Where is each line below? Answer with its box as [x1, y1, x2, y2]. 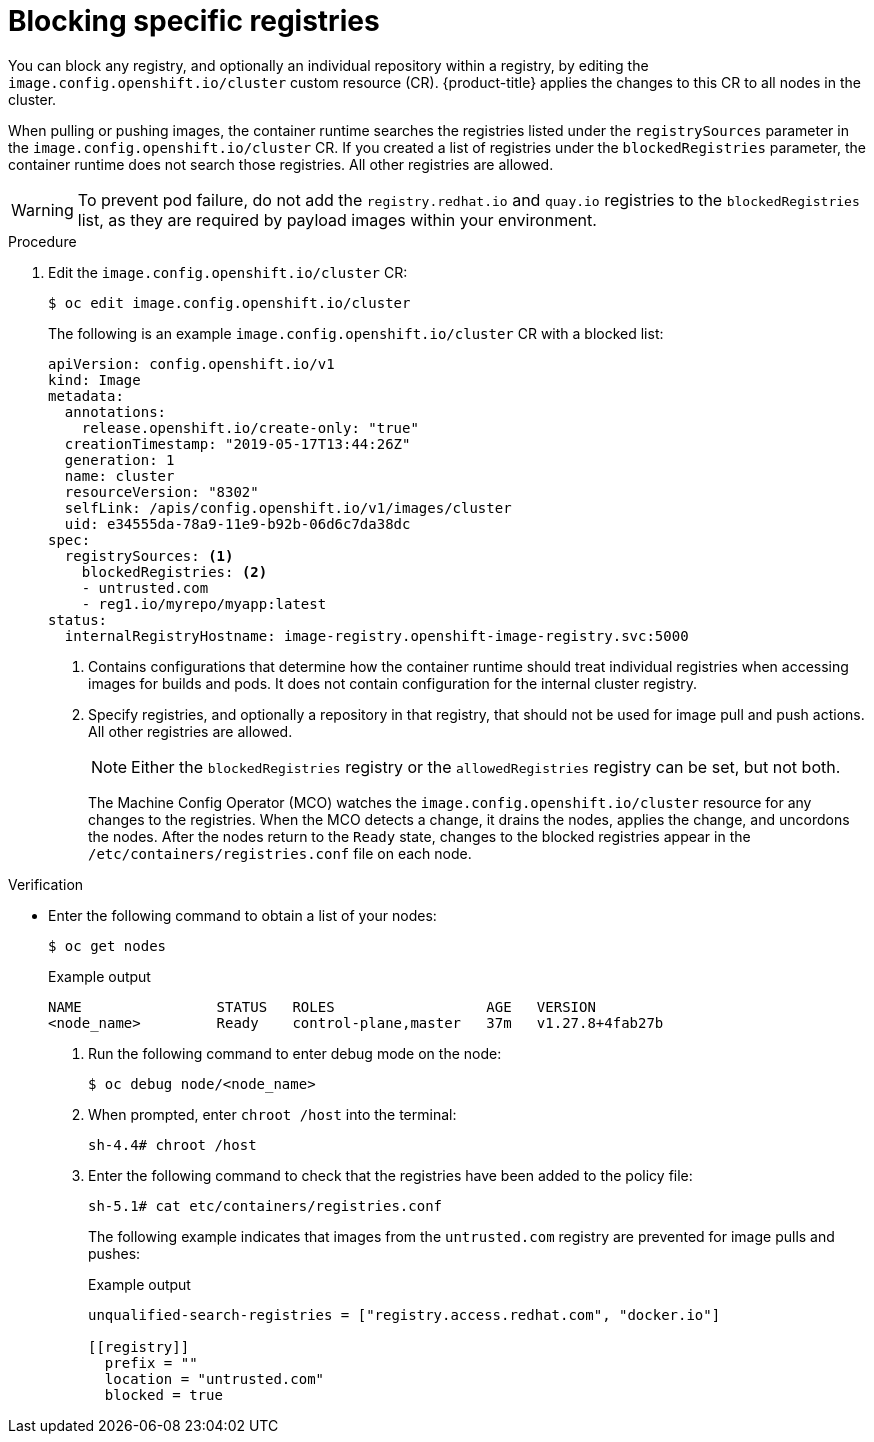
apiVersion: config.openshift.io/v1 [48, 355, 335, 372]
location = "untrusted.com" [104, 1370, 325, 1387]
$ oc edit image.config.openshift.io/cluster [48, 294, 411, 311]
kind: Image [48, 371, 141, 388]
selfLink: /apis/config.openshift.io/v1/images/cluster [64, 499, 512, 516]
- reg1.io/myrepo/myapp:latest [81, 595, 327, 612]
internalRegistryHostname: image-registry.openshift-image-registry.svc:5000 [64, 627, 689, 644]
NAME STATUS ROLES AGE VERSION [48, 998, 596, 1015]
